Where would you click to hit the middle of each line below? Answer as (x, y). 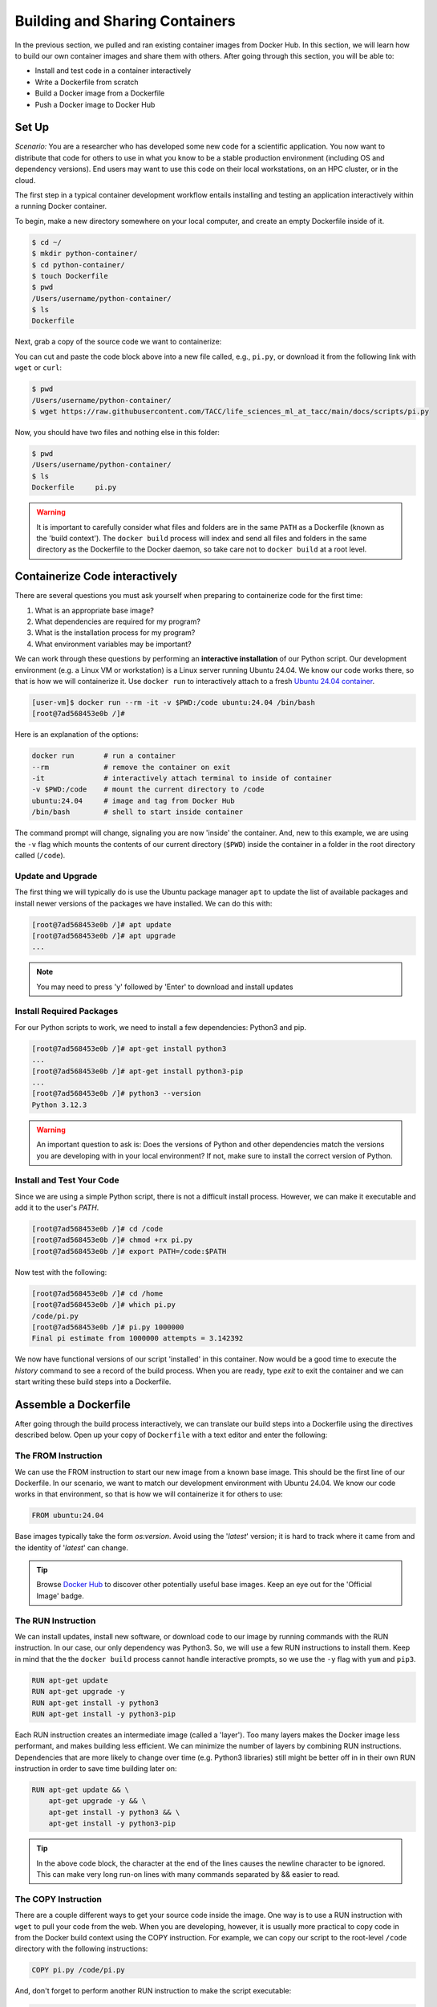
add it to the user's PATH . (57, 1207)
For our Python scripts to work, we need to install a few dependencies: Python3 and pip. (161, 1027)
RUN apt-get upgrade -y (79, 1691)
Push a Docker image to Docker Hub (95, 104)
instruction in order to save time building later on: (96, 1769)
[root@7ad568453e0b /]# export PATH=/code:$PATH (129, 1251)
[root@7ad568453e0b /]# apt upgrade (104, 936)
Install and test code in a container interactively (113, 71)
